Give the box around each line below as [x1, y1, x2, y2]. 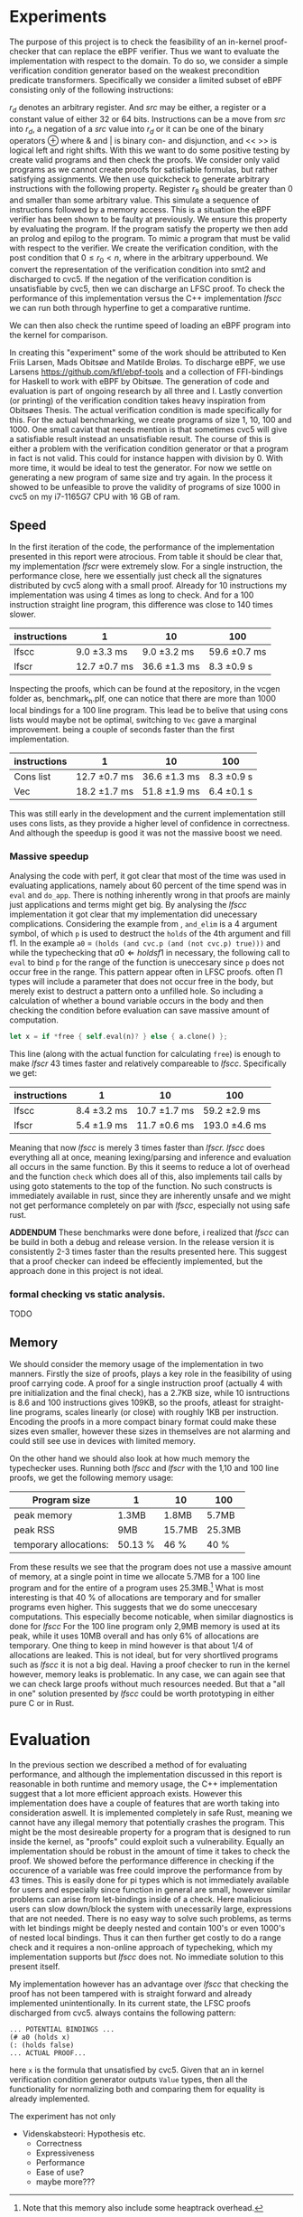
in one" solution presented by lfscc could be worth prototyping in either [9, 1688, 275, 1699]
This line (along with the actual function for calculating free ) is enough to [9, 1048, 281, 1059]
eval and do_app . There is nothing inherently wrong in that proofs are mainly [9, 890, 290, 901]
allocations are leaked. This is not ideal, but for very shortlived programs [9, 1649, 279, 1660]
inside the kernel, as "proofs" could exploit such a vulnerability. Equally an [9, 1835, 285, 1846]
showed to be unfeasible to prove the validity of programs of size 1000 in [9, 482, 281, 493]
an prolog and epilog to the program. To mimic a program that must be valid [9, 233, 290, 244]
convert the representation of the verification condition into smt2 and [9, 264, 266, 275]
